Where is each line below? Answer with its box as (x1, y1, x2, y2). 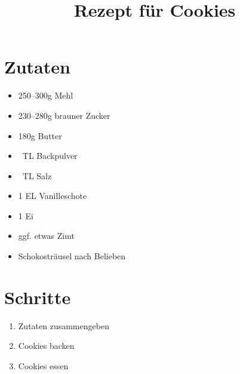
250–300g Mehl (18, 89, 73, 102)
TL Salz (22, 169, 52, 182)
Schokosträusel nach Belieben (18, 250, 126, 262)
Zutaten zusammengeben (18, 319, 109, 332)
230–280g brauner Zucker (18, 109, 110, 121)
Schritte (4, 284, 71, 309)
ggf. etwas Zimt (18, 229, 75, 242)
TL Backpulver (22, 149, 78, 162)
